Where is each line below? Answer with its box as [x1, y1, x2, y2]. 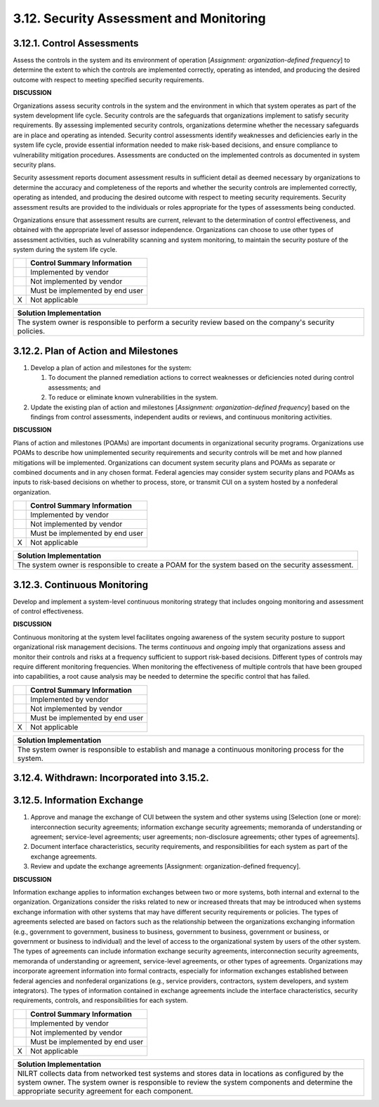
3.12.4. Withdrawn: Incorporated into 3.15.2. [13, 772, 210, 784]
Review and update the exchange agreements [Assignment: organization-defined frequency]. [30, 862, 301, 871]
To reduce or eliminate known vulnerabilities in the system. [48, 393, 218, 402]
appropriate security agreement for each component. [17, 1086, 193, 1096]
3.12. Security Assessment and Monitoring [13, 11, 266, 26]
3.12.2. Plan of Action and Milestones [13, 345, 179, 357]
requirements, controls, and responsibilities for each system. [13, 996, 189, 1005]
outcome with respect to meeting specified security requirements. [13, 75, 204, 84]
